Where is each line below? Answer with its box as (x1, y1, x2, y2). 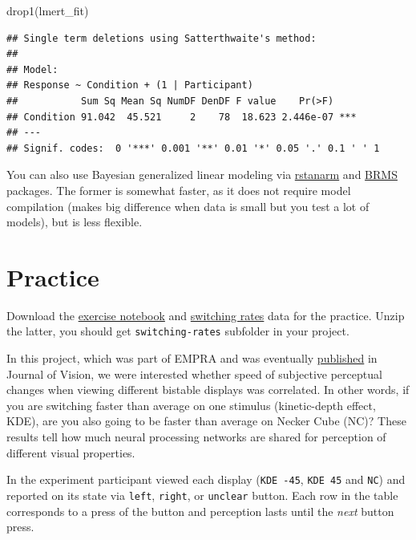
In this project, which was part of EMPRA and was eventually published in (6, 350, 378, 367)
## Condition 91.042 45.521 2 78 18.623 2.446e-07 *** (6, 111, 357, 123)
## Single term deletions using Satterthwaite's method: (6, 32, 317, 44)
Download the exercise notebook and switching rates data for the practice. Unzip (6, 307, 405, 323)
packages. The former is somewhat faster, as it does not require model (6, 181, 351, 198)
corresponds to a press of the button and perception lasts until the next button (6, 502, 394, 519)
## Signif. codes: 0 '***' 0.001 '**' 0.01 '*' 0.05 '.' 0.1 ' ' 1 (6, 142, 380, 154)
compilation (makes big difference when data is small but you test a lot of (6, 197, 370, 214)
